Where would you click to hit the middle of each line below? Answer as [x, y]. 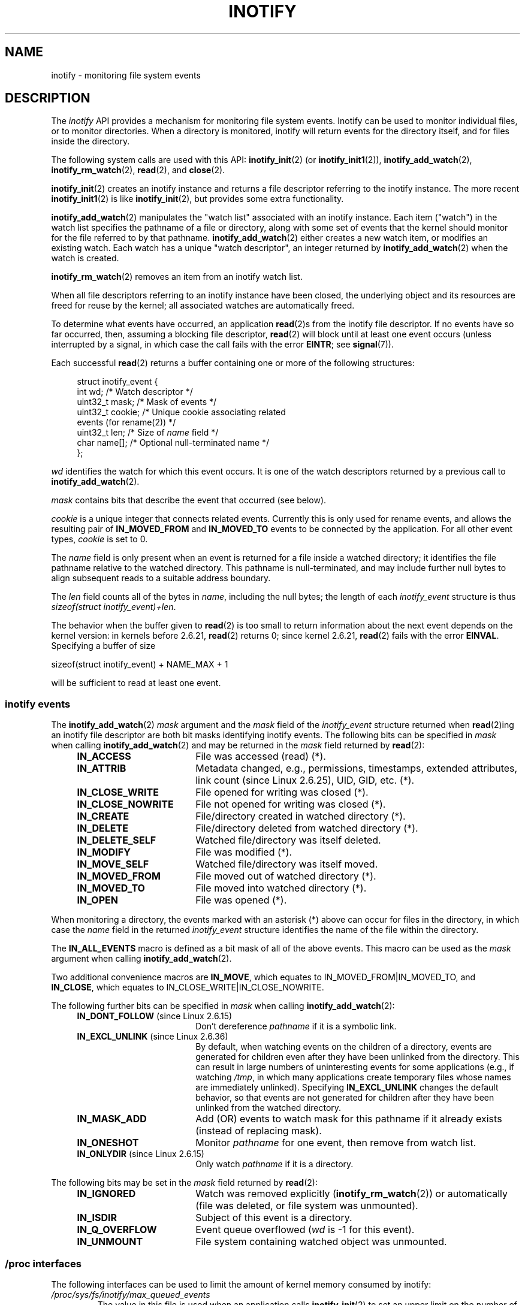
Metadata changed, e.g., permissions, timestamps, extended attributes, [357, 768]
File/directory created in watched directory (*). [301, 816]
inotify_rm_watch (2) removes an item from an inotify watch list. [177, 277]
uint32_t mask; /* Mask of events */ [147, 402]
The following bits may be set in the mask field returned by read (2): [184, 1183]
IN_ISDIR [97, 1218]
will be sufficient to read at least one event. [136, 683]
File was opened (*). [241, 900]
